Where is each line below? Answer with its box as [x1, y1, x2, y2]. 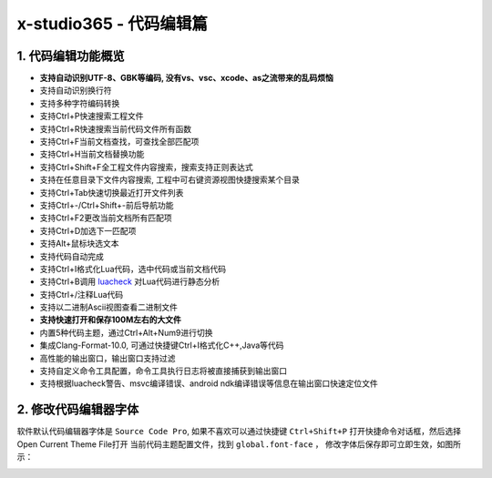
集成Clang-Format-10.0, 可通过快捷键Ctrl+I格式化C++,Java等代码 [39, 340, 284, 351]
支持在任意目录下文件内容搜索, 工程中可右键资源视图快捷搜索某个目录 [39, 174, 300, 186]
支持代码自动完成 [39, 250, 104, 261]
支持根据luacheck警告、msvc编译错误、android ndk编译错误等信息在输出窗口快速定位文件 [39, 378, 378, 389]
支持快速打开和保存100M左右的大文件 [39, 314, 181, 325]
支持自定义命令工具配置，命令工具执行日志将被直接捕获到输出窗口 [39, 365, 287, 377]
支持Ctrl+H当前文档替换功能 [39, 148, 145, 159]
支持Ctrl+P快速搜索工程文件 [39, 110, 144, 122]
